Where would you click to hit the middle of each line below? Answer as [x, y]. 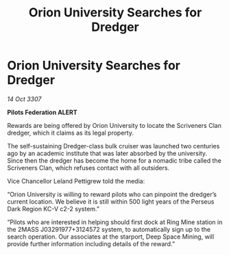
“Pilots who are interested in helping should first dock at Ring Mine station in [115, 222]
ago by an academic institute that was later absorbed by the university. [107, 153]
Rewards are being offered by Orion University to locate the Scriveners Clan [114, 125]
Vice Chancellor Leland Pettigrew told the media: [76, 181]
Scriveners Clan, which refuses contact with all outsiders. [88, 167]
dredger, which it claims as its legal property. [70, 133]
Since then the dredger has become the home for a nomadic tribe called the [114, 160]
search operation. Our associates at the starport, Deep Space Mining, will [111, 237]
